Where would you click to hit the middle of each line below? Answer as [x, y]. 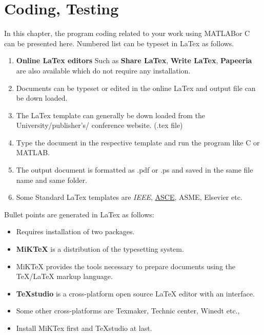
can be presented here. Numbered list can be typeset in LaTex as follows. [119, 43]
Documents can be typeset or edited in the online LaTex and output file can [136, 88]
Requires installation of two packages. [75, 231]
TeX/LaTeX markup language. [64, 276]
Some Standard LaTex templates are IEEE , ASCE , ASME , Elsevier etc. [129, 197]
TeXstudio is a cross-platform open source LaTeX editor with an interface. [135, 293]
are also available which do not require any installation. [103, 70]
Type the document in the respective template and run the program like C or [138, 142]
